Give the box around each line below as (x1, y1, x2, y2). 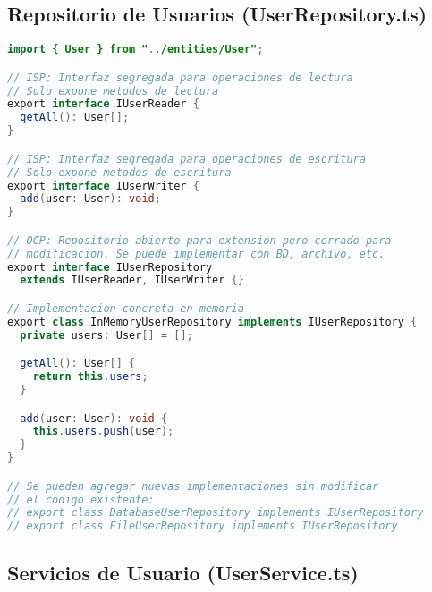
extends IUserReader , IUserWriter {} (20, 274, 244, 287)
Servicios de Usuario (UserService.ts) (7, 558, 359, 586)
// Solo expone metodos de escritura (7, 165, 232, 179)
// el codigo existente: (7, 493, 155, 506)
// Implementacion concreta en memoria (7, 301, 244, 315)
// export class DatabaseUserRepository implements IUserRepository (7, 506, 424, 520)
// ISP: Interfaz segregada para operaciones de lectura (7, 71, 353, 84)
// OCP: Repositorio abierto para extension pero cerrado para (7, 233, 392, 247)
